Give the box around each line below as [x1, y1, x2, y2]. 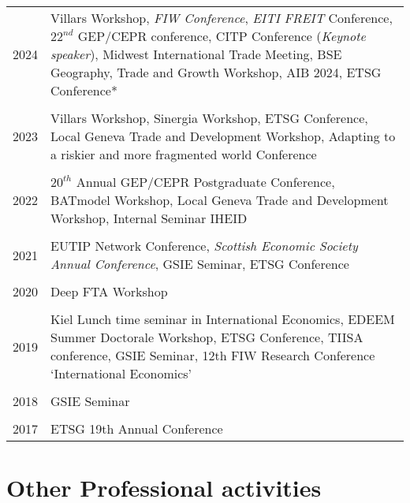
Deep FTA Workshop [50, 282, 168, 300]
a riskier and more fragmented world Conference [50, 145, 317, 163]
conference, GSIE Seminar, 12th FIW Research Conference [50, 346, 375, 364]
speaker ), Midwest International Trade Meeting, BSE [50, 45, 342, 63]
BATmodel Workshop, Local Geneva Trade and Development [50, 191, 389, 209]
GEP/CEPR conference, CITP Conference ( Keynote [77, 27, 366, 45]
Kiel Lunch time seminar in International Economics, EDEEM [50, 310, 395, 328]
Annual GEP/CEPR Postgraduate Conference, [76, 173, 335, 191]
